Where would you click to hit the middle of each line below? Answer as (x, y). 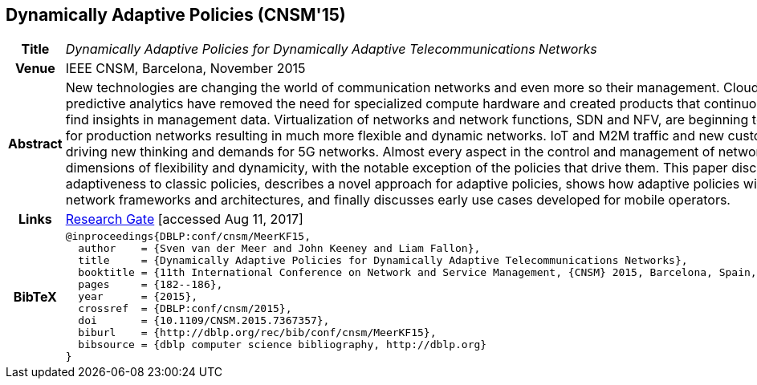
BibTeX (35, 296)
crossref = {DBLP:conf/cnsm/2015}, (185, 309)
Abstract (35, 144)
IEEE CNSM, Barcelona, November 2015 (185, 69)
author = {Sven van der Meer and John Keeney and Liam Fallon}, (279, 249)
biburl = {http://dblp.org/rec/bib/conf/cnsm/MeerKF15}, (257, 333)
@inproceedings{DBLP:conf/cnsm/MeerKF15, (188, 237)
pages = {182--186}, (151, 285)
